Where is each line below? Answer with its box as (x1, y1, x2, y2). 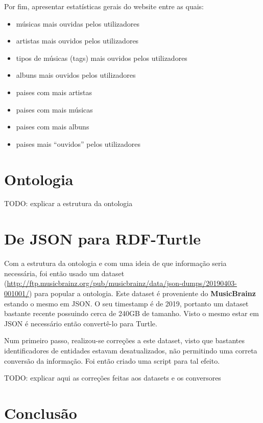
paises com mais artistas (16, 86, 92, 97)
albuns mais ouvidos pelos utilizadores (16, 70, 136, 80)
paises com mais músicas (16, 104, 93, 115)
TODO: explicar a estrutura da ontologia (4, 198, 133, 209)
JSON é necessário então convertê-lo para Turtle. (4, 318, 157, 328)
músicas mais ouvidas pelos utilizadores (16, 18, 140, 29)
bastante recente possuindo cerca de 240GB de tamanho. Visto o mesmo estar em (4, 308, 259, 319)
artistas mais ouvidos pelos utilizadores (16, 35, 139, 46)
